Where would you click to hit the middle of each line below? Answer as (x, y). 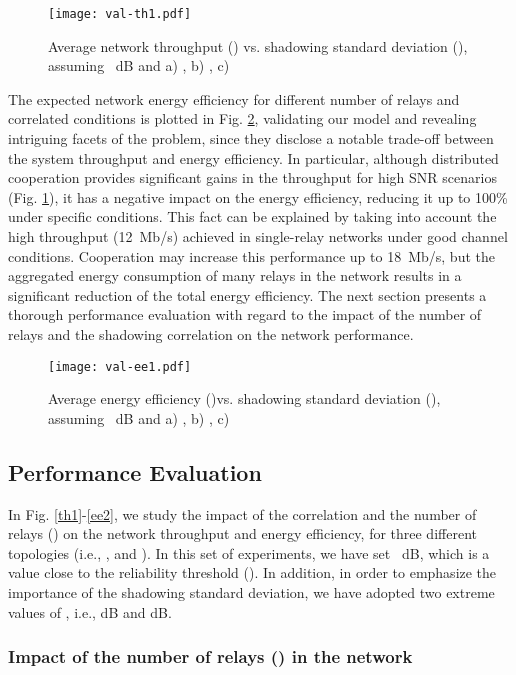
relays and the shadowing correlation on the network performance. (211, 333)
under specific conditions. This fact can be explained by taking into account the (252, 216)
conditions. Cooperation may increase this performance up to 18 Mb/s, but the (251, 255)
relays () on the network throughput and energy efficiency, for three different (242, 533)
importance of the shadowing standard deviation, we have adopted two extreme (251, 591)
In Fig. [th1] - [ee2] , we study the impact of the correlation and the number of (242, 513)
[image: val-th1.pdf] (120, 14)
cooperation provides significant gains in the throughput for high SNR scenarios (252, 177)
